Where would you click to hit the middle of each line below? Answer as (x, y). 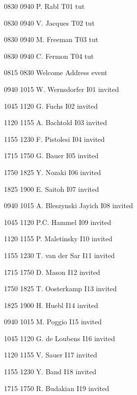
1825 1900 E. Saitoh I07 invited (51, 189)
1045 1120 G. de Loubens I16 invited (60, 338)
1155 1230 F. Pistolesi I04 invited (54, 139)
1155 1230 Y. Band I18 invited (50, 372)
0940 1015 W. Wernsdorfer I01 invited (62, 89)
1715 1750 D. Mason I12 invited (52, 272)
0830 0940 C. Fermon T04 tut (49, 56)
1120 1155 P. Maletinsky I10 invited (58, 239)
